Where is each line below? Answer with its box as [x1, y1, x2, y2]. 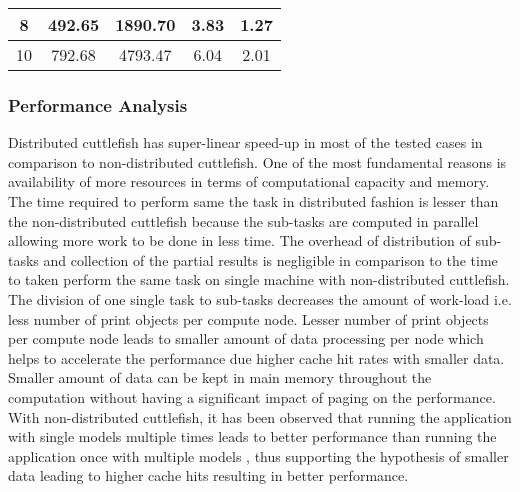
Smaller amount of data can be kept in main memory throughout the [8, 367, 432, 388]
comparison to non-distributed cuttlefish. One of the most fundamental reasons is [8, 151, 507, 172]
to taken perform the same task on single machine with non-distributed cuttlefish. [8, 269, 510, 290]
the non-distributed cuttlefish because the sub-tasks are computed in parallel [8, 210, 479, 231]
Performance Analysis [8, 92, 188, 117]
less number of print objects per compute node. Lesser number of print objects [8, 308, 489, 329]
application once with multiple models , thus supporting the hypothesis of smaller [8, 445, 509, 466]
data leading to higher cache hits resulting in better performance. [8, 465, 409, 486]
